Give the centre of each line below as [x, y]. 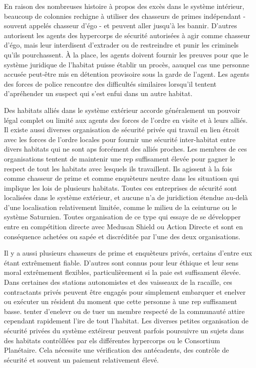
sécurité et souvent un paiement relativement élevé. [82, 359]
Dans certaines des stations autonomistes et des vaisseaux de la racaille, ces [118, 282]
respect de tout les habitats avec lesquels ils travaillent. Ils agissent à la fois [118, 168]
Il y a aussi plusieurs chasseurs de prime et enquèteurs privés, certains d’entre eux [128, 253]
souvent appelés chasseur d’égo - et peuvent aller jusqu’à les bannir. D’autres [121, 26]
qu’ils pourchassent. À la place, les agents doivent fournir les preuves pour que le [126, 54]
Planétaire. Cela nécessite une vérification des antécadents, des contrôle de [117, 350]
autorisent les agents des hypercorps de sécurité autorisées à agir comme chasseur [127, 35]
